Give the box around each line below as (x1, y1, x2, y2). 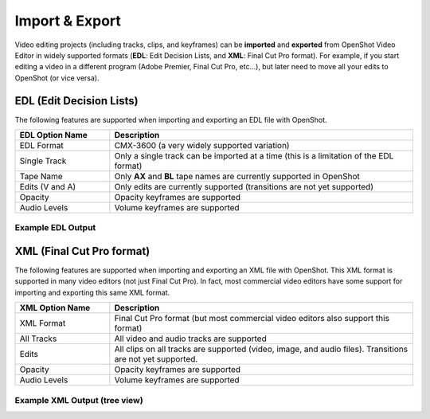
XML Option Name (19, 303, 91, 314)
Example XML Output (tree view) (14, 394, 143, 405)
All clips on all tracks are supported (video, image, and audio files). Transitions (114, 343, 408, 354)
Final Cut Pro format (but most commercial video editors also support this (114, 313, 390, 324)
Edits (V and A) (19, 182, 76, 193)
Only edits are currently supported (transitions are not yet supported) (114, 182, 374, 193)
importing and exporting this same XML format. (14, 288, 170, 297)
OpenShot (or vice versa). (14, 72, 100, 83)
